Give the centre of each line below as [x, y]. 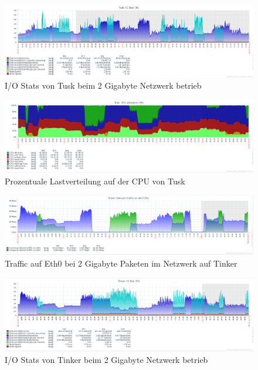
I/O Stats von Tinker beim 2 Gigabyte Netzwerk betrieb [106, 359]
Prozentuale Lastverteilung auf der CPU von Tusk [95, 181]
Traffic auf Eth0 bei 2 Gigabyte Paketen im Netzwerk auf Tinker [121, 263]
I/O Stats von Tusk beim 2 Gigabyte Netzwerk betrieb [103, 85]
